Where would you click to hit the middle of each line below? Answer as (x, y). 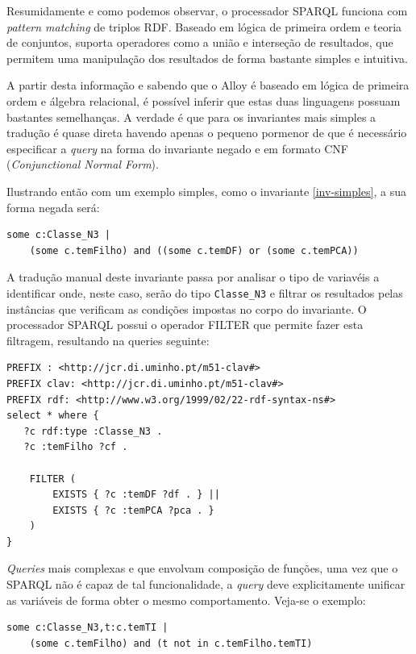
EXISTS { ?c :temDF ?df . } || (136, 495)
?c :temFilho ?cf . (76, 447)
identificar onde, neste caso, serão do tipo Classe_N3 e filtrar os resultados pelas (205, 292)
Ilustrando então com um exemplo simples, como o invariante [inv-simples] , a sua (206, 191)
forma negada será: (53, 207)
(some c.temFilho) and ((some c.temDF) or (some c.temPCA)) (194, 250)
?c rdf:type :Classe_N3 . (93, 431)
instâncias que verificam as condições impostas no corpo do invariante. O (187, 308)
